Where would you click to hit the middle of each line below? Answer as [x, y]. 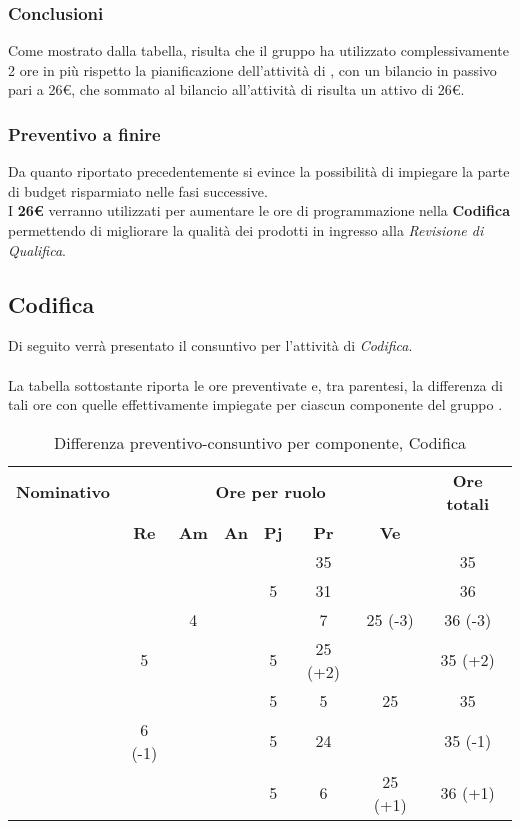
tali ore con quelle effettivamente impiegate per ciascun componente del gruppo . [255, 404]
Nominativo [63, 492]
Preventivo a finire [84, 133]
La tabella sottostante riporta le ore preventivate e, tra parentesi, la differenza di [255, 384]
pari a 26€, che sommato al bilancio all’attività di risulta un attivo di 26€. [236, 89]
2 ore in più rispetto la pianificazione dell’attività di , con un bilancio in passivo [252, 69]
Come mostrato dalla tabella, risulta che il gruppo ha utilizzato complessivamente [258, 50]
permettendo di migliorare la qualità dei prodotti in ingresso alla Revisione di [246, 230]
